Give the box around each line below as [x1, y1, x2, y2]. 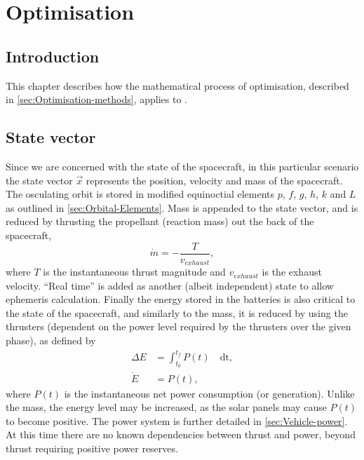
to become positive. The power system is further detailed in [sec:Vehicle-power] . [6, 413, 348, 428]
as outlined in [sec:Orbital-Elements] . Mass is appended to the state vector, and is [6, 200, 358, 215]
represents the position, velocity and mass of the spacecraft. [86, 172, 343, 187]
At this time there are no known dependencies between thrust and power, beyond [6, 427, 356, 442]
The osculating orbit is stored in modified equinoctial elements [6, 187, 275, 201]
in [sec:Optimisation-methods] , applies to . [6, 92, 187, 107]
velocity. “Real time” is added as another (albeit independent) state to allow [6, 278, 334, 292]
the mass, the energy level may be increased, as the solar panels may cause [6, 400, 327, 414]
